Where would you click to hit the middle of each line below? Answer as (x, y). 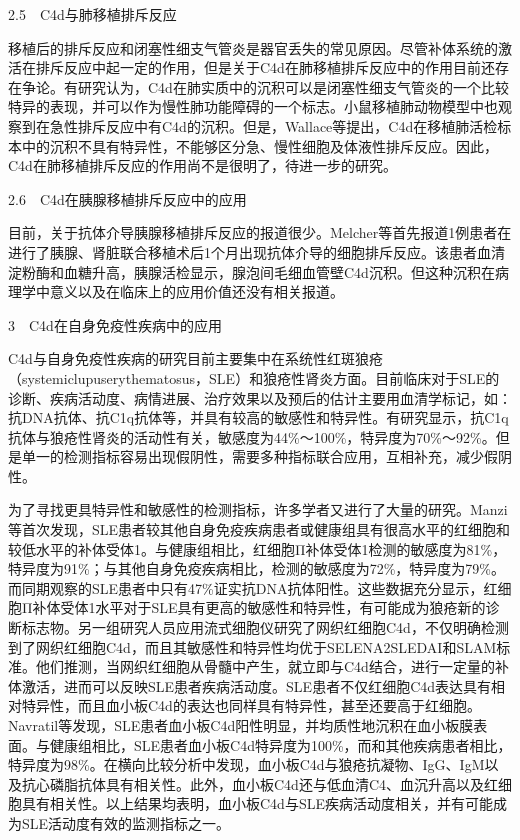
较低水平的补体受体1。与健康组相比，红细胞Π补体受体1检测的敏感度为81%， (257, 548)
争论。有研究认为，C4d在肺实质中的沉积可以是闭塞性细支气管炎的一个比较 (265, 86)
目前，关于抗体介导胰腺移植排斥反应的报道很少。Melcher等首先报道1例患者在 (260, 232)
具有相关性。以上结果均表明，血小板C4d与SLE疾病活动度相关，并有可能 (257, 803)
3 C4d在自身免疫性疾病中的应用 (115, 324)
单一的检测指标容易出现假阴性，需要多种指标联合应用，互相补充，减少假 (259, 456)
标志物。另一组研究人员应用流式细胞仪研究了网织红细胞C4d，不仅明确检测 (265, 627)
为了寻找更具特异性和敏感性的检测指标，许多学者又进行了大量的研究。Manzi (258, 509)
